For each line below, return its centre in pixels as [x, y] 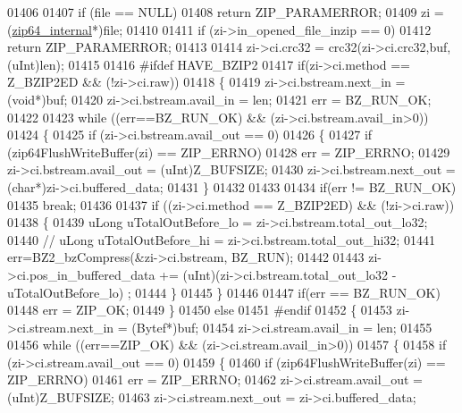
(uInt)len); [36, 64]
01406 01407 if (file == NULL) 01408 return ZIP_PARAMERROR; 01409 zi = [226, 12]
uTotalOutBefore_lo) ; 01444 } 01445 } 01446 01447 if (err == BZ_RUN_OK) [224, 292]
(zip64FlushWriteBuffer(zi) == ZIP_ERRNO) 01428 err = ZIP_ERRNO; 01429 [229, 152]
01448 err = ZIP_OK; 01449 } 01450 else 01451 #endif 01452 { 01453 [200, 310]
